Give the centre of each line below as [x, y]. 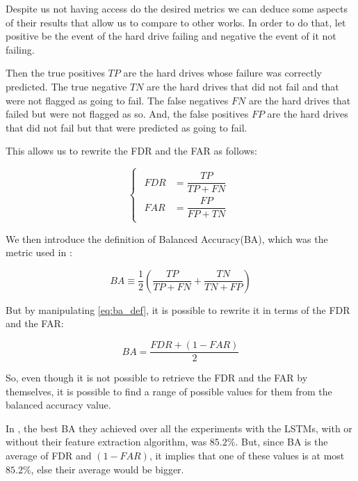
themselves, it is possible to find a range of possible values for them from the [169, 391]
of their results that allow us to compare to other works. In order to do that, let [176, 22]
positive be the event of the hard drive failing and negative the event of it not [171, 36]
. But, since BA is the [282, 442]
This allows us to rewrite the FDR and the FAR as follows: [131, 151]
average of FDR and [49, 456]
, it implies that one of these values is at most [247, 456]
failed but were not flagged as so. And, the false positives [127, 114]
